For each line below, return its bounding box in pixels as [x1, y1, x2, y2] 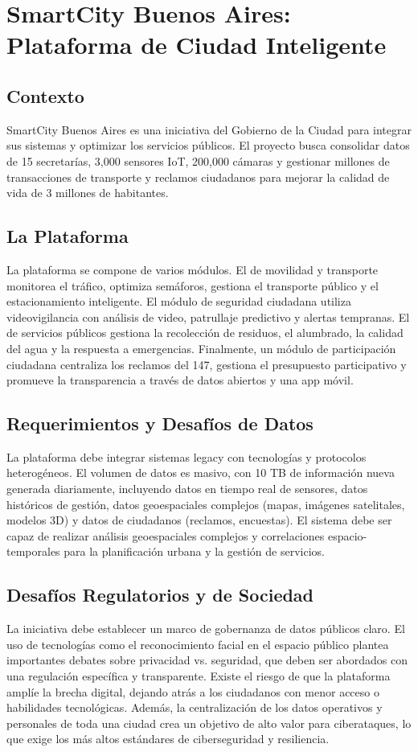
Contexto [6, 83, 84, 108]
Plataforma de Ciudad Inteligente [6, 28, 387, 61]
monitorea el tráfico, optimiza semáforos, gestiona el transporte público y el [6, 277, 379, 294]
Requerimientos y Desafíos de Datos [6, 411, 313, 436]
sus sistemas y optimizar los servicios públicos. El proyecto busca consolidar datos [6, 137, 410, 154]
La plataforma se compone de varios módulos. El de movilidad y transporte [6, 261, 379, 277]
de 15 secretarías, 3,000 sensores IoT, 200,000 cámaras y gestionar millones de [6, 152, 390, 169]
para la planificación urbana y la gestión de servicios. [64, 543, 325, 560]
